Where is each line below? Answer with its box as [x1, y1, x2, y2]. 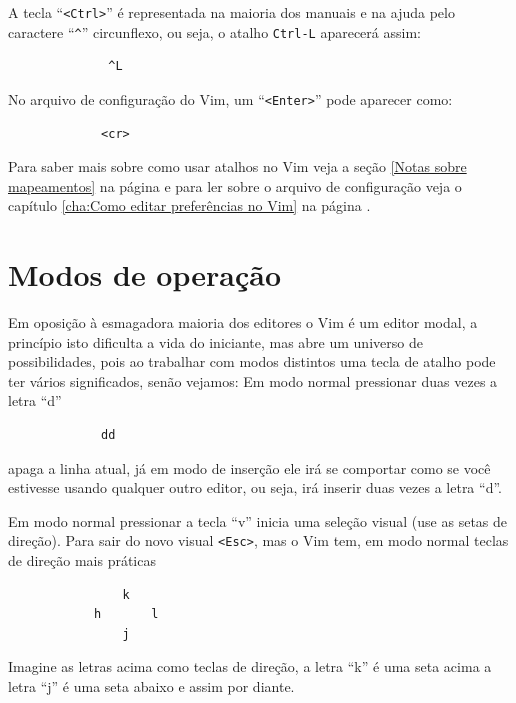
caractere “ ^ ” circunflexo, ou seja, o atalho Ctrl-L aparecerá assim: [8, 21, 421, 42]
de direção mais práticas [8, 550, 156, 571]
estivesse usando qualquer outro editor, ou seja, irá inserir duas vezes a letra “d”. [8, 477, 502, 498]
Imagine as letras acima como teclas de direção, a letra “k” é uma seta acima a [8, 656, 492, 677]
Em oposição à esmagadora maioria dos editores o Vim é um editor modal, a [8, 312, 478, 333]
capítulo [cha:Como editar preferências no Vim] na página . [8, 195, 371, 216]
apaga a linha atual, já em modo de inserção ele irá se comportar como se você [8, 457, 491, 478]
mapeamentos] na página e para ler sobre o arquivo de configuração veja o [8, 175, 462, 196]
